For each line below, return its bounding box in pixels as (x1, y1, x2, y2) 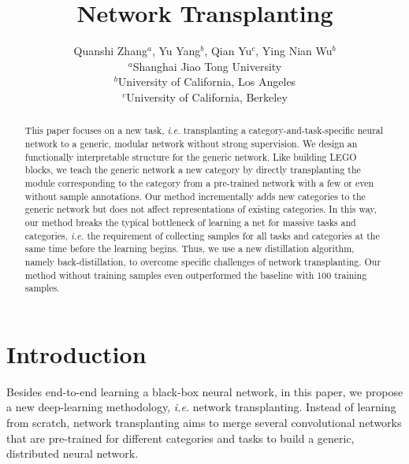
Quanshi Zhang (73, 43, 147, 59)
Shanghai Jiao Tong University (132, 58, 282, 74)
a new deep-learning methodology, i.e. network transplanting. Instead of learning (6, 399, 396, 415)
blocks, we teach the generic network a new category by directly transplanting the (24, 163, 361, 176)
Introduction (6, 337, 147, 369)
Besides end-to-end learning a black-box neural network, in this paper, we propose (6, 383, 403, 399)
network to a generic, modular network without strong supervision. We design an (24, 136, 358, 150)
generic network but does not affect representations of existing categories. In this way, (24, 202, 377, 216)
